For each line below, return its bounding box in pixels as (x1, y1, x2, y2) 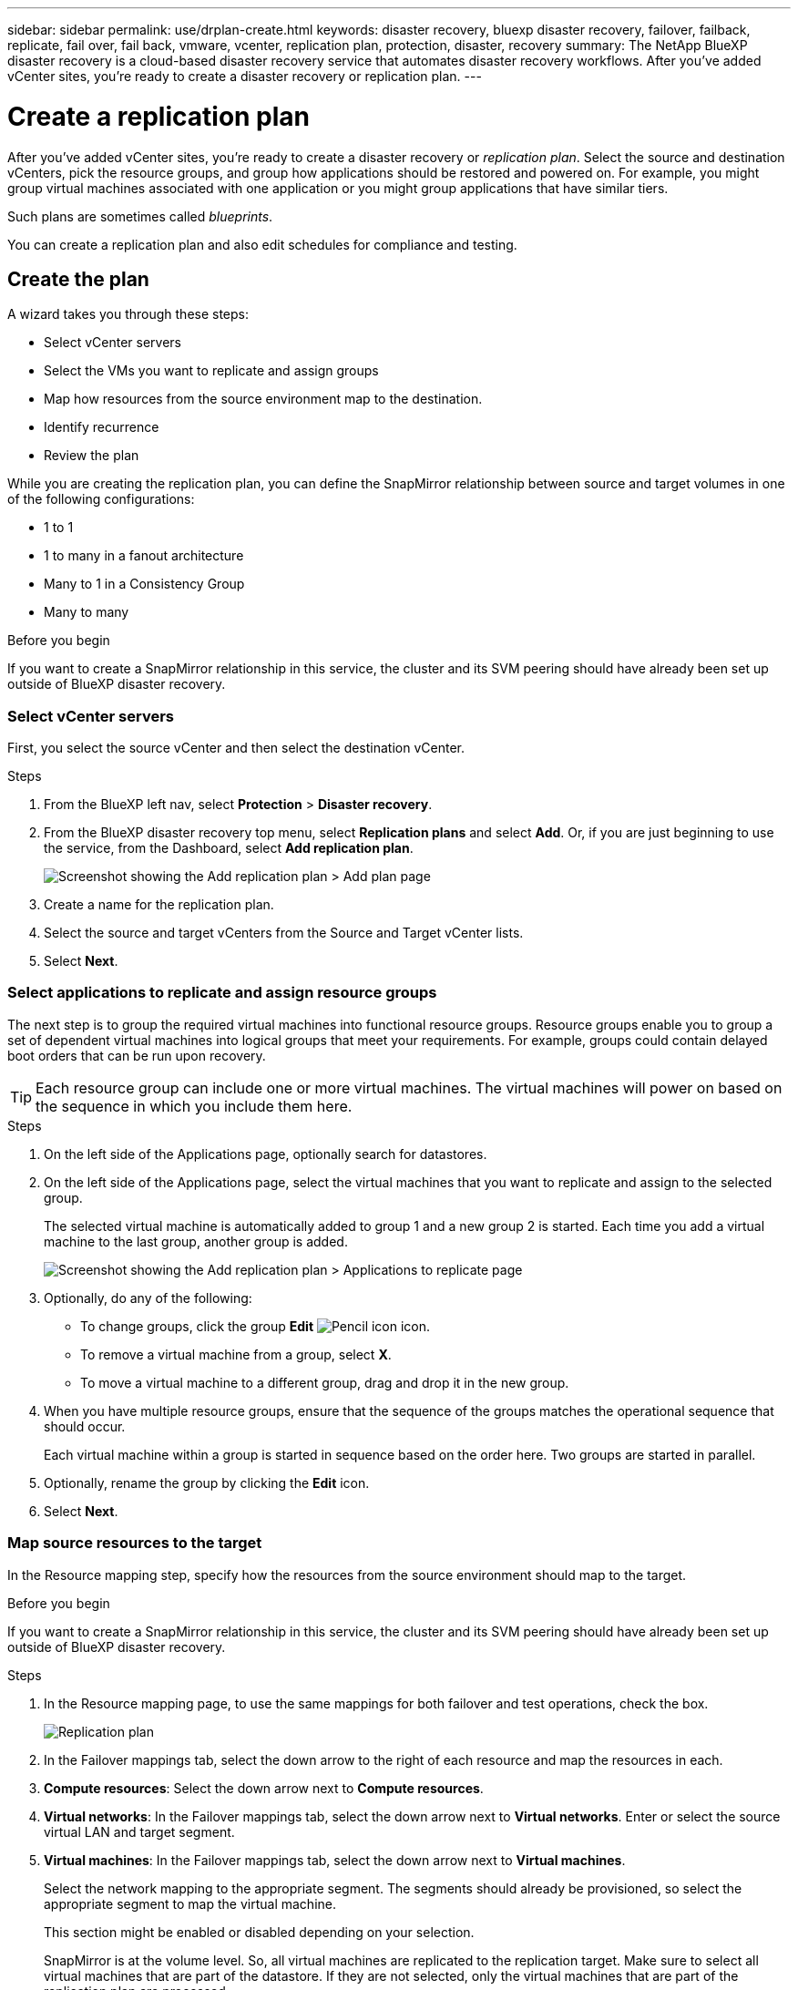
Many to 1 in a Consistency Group (44, 576, 245, 592)
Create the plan (7, 267, 149, 291)
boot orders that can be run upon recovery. (7, 1047, 266, 1063)
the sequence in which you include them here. (36, 1096, 353, 1115)
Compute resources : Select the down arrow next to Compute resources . (44, 1780, 484, 1796)
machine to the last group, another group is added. (44, 1233, 348, 1249)
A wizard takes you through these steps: (7, 306, 250, 323)
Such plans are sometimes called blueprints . (7, 208, 273, 224)
